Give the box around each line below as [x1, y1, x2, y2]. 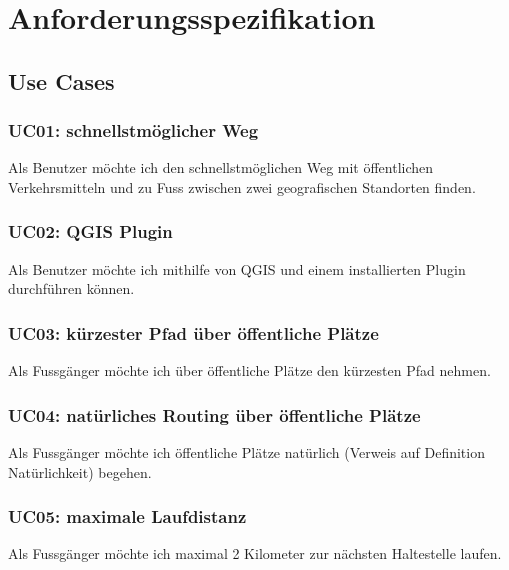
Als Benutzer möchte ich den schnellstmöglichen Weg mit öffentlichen [8, 157, 434, 178]
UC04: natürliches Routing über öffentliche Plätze [8, 402, 421, 427]
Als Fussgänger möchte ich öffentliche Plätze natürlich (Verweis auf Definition [8, 442, 485, 462]
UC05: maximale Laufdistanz [8, 504, 247, 529]
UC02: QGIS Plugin [8, 219, 173, 244]
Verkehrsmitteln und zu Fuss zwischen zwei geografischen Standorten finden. [8, 176, 476, 197]
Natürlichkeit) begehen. [8, 461, 152, 482]
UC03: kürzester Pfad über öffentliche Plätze [8, 320, 379, 345]
